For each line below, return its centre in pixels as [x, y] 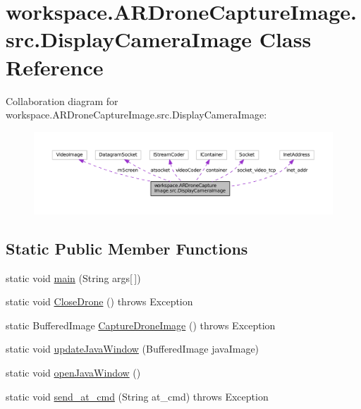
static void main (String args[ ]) [73, 277]
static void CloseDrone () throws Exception [99, 301]
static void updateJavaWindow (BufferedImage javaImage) [133, 349]
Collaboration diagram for [62, 100]
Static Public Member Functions [127, 248]
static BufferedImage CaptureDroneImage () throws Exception [141, 325]
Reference [55, 67]
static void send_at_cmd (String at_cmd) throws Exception [137, 396]
